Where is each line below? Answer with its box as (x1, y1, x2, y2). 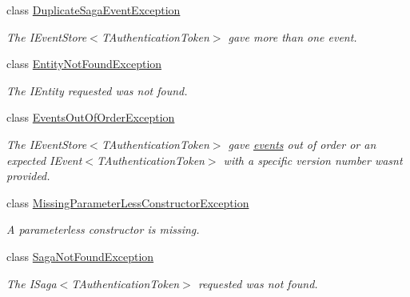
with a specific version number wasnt (223, 151, 403, 168)
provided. (6, 167, 50, 184)
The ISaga (6, 275, 57, 291)
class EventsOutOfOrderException (6, 109, 175, 126)
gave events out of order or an (228, 135, 376, 152)
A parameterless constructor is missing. (6, 221, 200, 238)
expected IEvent (6, 151, 82, 168)
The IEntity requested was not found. (6, 82, 188, 98)
